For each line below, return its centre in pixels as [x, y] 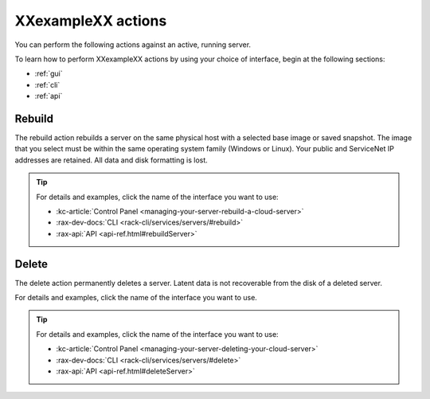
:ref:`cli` [47, 84]
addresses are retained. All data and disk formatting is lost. [111, 160]
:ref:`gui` [49, 74]
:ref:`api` [49, 96]
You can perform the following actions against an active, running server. [133, 45]
